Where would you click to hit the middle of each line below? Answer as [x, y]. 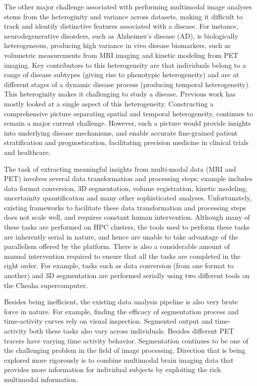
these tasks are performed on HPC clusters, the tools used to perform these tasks [127, 227]
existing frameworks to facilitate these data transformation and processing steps [125, 207]
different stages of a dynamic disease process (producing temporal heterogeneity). [127, 84]
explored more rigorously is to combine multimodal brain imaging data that [119, 360]
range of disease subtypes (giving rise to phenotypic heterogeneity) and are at [122, 74]
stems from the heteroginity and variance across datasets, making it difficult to [124, 16]
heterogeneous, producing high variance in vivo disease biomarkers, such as [117, 45]
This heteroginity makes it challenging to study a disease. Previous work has [120, 94]
